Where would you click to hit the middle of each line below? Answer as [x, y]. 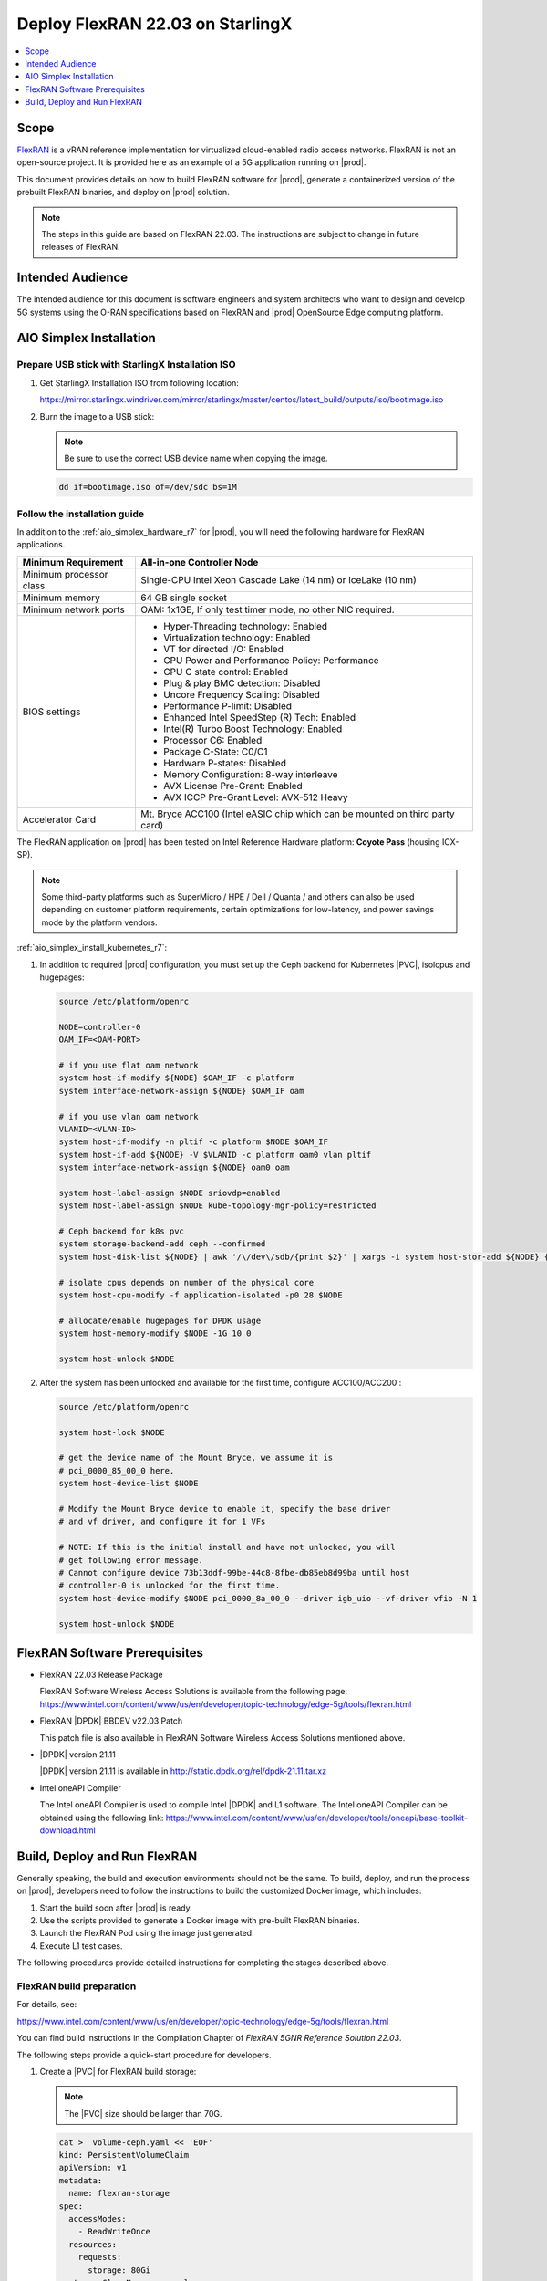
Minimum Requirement [73, 562]
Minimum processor [65, 574]
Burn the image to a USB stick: [97, 416]
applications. [41, 545]
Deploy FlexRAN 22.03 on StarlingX [155, 24]
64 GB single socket [183, 598]
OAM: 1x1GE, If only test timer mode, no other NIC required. [268, 609]
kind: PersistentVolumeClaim [124, 2155]
